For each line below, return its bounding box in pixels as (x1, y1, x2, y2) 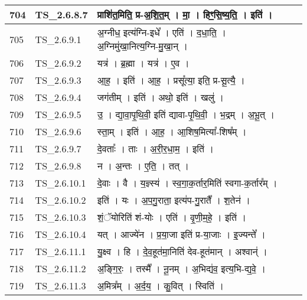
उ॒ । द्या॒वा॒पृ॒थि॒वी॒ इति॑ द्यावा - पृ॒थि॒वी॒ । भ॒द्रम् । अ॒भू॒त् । (97, 107, 275, 121)
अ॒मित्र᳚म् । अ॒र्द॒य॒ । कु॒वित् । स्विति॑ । (97, 279, 224, 292)
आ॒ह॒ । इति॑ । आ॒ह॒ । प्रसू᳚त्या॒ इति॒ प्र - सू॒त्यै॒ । (97, 73, 245, 87)
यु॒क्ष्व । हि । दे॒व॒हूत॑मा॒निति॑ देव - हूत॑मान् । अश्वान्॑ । (97, 244, 267, 258)
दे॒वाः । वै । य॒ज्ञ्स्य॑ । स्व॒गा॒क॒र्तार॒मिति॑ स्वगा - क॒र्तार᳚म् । (97, 176, 277, 190)
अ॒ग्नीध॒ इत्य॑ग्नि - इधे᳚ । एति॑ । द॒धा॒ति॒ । (97, 25, 226, 39)
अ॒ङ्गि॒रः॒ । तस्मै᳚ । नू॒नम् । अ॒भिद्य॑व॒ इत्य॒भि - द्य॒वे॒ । (97, 262, 266, 275)
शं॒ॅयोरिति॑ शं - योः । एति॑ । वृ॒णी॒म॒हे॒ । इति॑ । (97, 210, 247, 224)
